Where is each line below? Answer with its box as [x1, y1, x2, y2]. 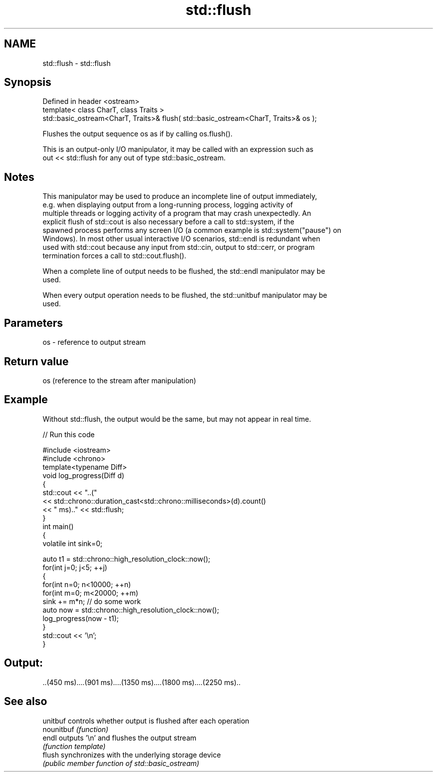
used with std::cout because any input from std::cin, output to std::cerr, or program [42, 243, 315, 252]
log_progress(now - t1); [42, 614, 119, 623]
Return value [4, 355, 69, 368]
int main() [42, 522, 74, 531]
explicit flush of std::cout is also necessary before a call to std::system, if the [42, 217, 294, 226]
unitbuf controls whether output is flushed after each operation [42, 716, 249, 725]
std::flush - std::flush [42, 58, 111, 67]
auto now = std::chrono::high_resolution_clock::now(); [42, 605, 219, 614]
